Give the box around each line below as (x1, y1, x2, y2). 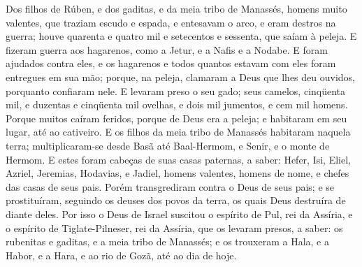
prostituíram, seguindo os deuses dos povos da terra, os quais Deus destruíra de (6, 193, 346, 208)
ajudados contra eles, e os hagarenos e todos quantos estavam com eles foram (6, 56, 336, 71)
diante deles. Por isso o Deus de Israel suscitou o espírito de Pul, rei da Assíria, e (6, 206, 353, 221)
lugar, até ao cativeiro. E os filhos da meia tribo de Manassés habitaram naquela (6, 124, 351, 139)
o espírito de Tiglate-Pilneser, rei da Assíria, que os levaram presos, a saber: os (6, 220, 343, 235)
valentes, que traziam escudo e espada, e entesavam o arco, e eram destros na (6, 15, 336, 29)
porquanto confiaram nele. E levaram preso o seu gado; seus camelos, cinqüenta (6, 83, 346, 98)
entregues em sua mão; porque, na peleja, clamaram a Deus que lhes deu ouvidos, (6, 69, 355, 84)
